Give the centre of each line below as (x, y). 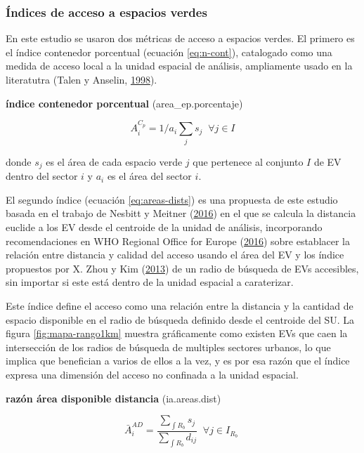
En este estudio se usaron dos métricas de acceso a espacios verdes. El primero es (180, 38)
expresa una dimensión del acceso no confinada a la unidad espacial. (152, 374)
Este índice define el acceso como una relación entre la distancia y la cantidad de (180, 305)
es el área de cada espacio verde (114, 161)
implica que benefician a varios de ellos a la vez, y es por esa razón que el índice (178, 361)
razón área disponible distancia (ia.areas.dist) (113, 398)
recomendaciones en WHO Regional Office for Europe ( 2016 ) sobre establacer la (178, 241)
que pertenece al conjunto (248, 161)
